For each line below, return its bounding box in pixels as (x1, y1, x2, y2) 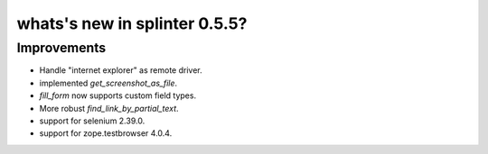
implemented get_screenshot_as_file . (39, 77, 178, 88)
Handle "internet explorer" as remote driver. (39, 65, 202, 76)
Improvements (16, 40, 107, 56)
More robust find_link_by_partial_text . (39, 103, 180, 113)
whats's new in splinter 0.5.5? (16, 14, 248, 33)
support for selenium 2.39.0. (39, 115, 145, 126)
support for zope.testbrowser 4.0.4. (39, 128, 173, 139)
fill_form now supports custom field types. (39, 90, 197, 101)
